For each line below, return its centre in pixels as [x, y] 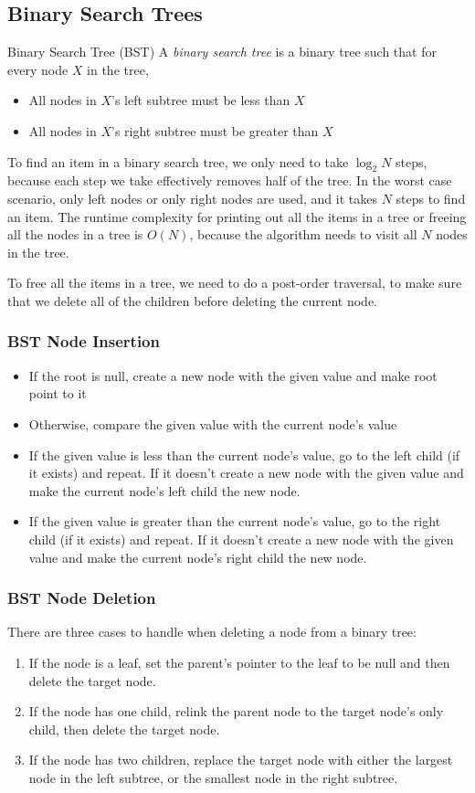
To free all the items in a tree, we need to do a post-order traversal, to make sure [235, 283]
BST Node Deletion [82, 598]
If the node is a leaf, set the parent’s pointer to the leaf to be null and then [239, 662]
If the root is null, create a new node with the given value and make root [233, 375]
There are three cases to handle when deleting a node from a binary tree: [212, 632]
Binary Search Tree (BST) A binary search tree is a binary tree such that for [222, 52]
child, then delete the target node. [124, 729]
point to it [58, 393]
